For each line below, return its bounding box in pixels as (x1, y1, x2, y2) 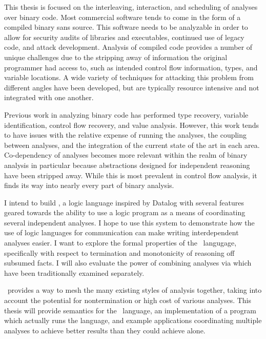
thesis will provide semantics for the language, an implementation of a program (4, 305, 257, 315)
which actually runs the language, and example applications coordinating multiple (4, 315, 262, 326)
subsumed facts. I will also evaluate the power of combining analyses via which (4, 257, 252, 268)
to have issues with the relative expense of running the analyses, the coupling (4, 129, 247, 140)
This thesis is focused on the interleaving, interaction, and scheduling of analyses (4, 2, 258, 12)
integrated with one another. (4, 92, 94, 103)
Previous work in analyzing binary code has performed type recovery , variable (4, 109, 249, 120)
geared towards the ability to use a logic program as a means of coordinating (4, 207, 245, 218)
